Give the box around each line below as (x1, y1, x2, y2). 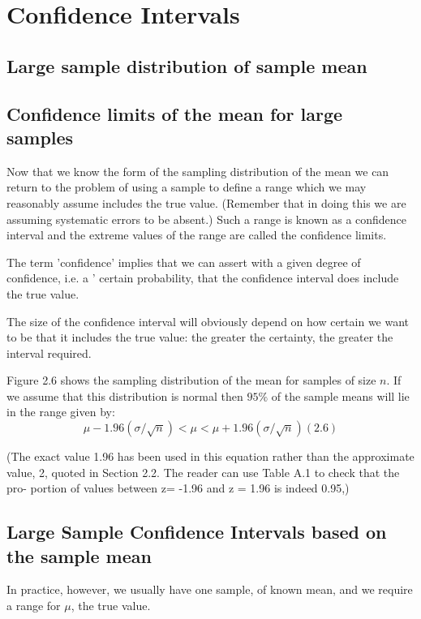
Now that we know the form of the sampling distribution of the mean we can (6, 162, 389, 179)
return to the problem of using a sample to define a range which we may (6, 178, 367, 196)
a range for (6, 597, 61, 614)
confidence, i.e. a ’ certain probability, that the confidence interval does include (6, 269, 399, 286)
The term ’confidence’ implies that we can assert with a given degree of (6, 253, 361, 270)
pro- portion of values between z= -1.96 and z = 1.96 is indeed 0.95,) (6, 479, 350, 496)
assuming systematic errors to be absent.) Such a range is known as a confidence (6, 210, 407, 227)
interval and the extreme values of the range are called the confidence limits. (6, 226, 387, 243)
